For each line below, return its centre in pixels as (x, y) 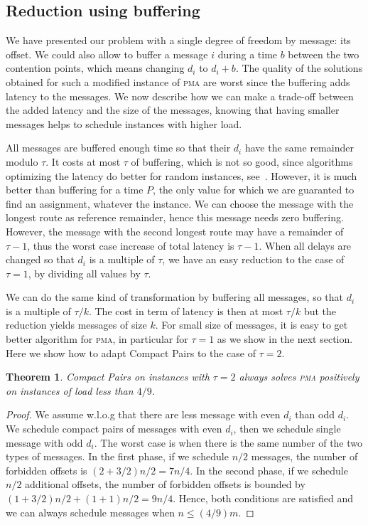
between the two (324, 54)
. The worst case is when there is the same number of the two (228, 442)
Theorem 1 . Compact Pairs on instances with (108, 377)
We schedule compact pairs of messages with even (114, 429)
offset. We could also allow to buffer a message (107, 54)
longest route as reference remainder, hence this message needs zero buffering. (175, 217)
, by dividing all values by (84, 273)
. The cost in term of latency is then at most (186, 311)
